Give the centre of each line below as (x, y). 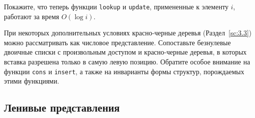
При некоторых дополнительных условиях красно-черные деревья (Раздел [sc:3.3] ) (128, 33)
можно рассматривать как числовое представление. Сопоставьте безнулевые (117, 42)
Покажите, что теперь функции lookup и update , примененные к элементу (116, 6)
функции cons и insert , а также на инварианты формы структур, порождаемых (124, 71)
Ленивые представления (62, 107)
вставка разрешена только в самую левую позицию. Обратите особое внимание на (127, 62)
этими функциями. (32, 81)
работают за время (32, 16)
